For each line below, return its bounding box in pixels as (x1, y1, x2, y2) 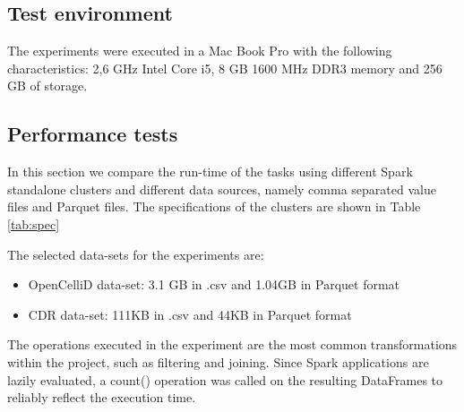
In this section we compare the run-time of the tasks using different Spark (7, 162, 413, 181)
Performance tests (7, 120, 178, 148)
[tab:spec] (7, 214, 60, 233)
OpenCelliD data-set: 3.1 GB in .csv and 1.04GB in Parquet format (28, 275, 400, 294)
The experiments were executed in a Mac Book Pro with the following (7, 41, 392, 60)
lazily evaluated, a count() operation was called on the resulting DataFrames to (7, 370, 443, 389)
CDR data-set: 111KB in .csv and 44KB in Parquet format (28, 305, 352, 323)
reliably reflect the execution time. (7, 388, 196, 407)
